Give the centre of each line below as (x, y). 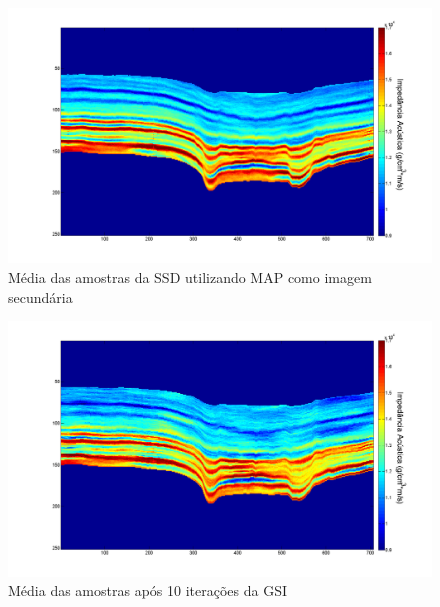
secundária (40, 296)
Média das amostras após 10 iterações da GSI (147, 590)
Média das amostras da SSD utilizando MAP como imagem (190, 277)
